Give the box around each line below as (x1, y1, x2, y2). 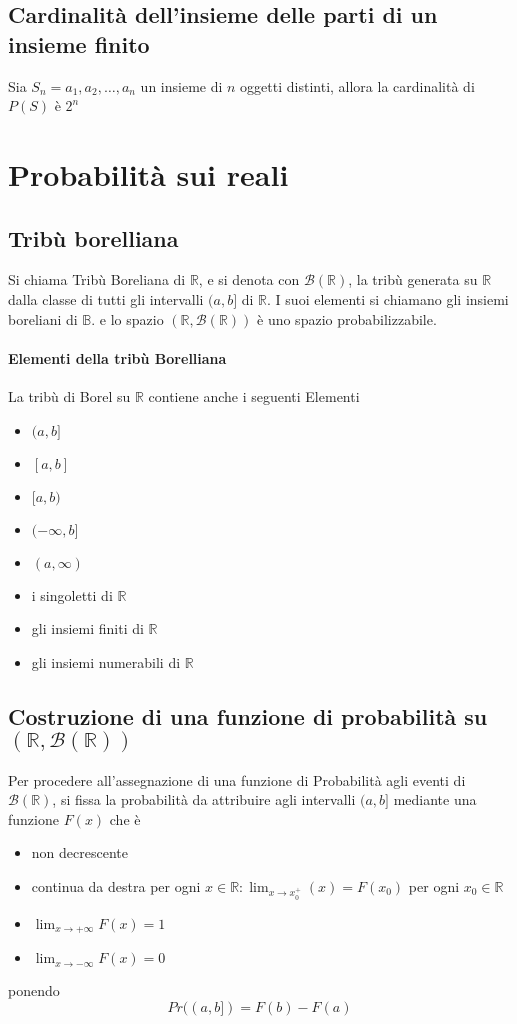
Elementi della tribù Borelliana (8, 347, 227, 368)
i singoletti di (31, 584, 113, 605)
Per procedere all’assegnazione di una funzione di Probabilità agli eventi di (8, 769, 466, 790)
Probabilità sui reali (8, 153, 289, 194)
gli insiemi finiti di (31, 618, 144, 639)
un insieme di (140, 75, 223, 96)
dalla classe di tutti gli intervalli (8, 288, 204, 309)
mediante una (393, 789, 477, 810)
